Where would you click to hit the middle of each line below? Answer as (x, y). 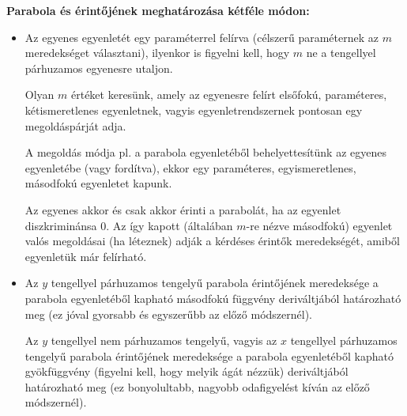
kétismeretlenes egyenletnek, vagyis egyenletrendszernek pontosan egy (194, 110)
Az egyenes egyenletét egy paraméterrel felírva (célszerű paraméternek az (202, 37)
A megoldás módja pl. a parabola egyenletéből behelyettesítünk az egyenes (205, 152)
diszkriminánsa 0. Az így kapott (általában (129, 225)
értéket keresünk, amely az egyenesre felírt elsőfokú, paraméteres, (229, 95)
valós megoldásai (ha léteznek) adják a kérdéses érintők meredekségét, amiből (212, 241)
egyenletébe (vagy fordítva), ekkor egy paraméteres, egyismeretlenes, (190, 167)
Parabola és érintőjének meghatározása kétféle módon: (158, 10)
